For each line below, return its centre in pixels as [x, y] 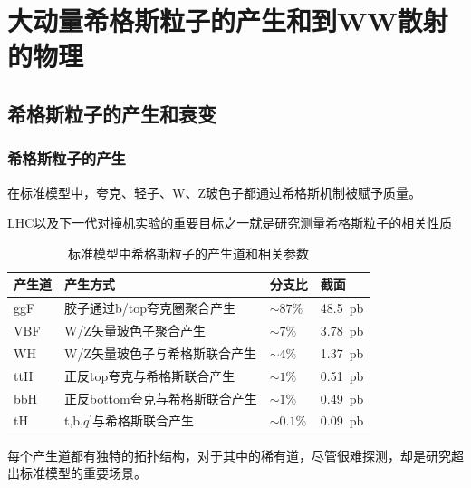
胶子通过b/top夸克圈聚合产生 [150, 308]
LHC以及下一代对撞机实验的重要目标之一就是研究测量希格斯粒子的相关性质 [230, 223]
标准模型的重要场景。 [83, 473]
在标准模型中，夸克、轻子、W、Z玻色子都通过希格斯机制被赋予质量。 [214, 192]
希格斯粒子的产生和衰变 [112, 113]
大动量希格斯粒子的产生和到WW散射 [228, 20]
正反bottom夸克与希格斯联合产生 [161, 398]
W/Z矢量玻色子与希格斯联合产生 [160, 352]
